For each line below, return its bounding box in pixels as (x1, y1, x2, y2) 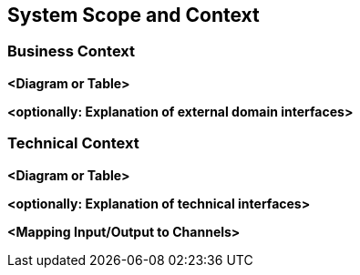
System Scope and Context (7, 4, 260, 26)
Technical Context (7, 134, 139, 153)
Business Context (7, 42, 136, 61)
